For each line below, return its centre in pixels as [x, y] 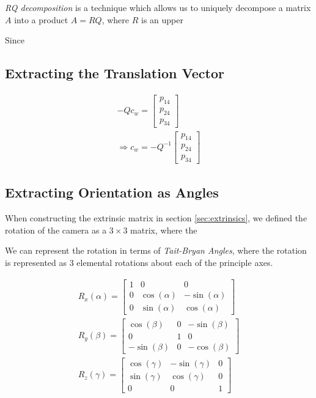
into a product [41, 19]
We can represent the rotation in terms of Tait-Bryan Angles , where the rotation [156, 250]
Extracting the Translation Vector [115, 73]
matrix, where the [164, 230]
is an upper [162, 19]
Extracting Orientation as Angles [112, 192]
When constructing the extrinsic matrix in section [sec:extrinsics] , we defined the [156, 218]
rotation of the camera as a [56, 230]
